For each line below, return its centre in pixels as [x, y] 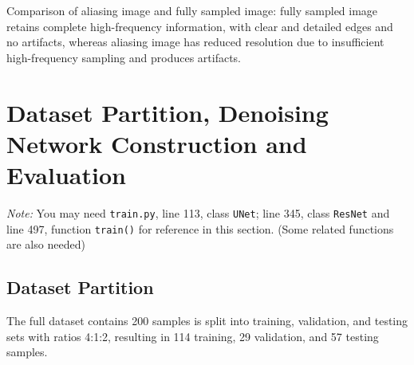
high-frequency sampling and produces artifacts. [124, 57]
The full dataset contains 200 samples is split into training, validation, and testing [207, 320]
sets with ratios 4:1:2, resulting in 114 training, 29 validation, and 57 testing [193, 336]
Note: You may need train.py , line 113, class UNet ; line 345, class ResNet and [198, 212]
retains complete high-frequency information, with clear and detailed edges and [200, 26]
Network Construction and [157, 143]
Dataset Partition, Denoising [168, 112]
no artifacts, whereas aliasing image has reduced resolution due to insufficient [195, 42]
